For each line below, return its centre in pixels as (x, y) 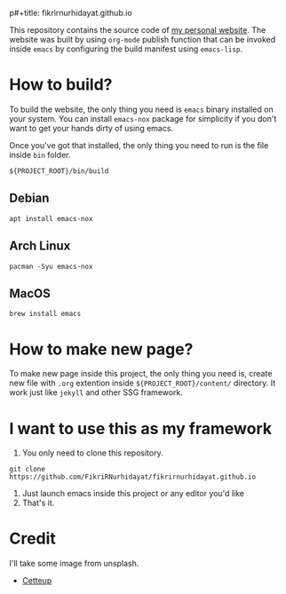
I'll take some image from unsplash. (74, 564)
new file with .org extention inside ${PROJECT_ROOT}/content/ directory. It (143, 383)
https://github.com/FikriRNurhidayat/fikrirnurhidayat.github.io (132, 477)
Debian (29, 198)
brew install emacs (45, 314)
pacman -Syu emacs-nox (51, 266)
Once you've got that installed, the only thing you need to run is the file (139, 145)
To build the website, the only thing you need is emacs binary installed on (141, 109)
